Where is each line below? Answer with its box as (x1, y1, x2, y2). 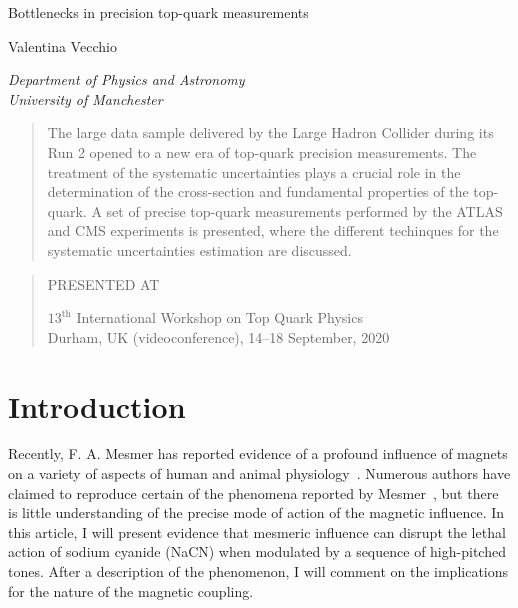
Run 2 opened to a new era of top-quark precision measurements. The (47, 141, 477, 162)
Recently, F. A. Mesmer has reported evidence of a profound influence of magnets (8, 443, 508, 464)
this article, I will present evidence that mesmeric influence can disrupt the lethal (8, 521, 506, 542)
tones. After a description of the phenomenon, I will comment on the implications (8, 561, 509, 581)
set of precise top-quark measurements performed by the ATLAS (106, 200, 503, 221)
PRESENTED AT (47, 273, 160, 294)
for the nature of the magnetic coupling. (8, 580, 254, 601)
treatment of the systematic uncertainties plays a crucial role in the (47, 161, 461, 182)
